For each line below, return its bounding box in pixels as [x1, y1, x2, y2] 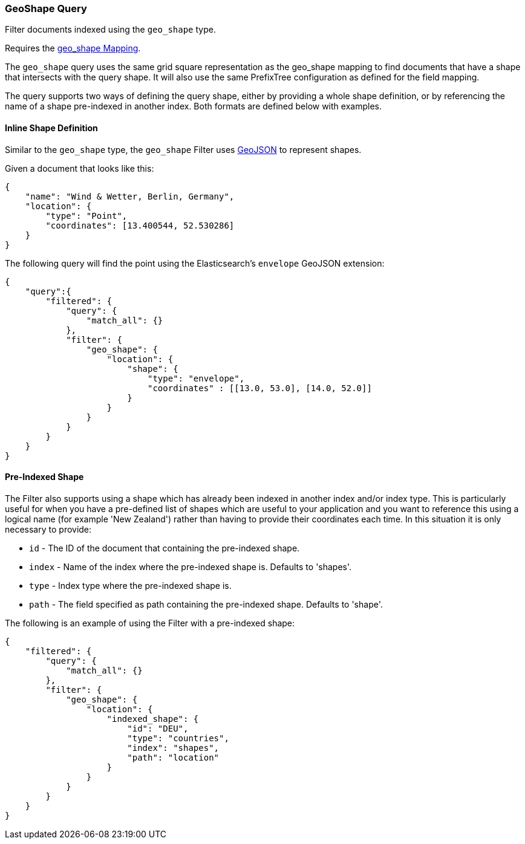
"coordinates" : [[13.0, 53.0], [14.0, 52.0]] [148, 383, 372, 393]
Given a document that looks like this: [5, 163, 154, 174]
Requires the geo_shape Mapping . [5, 43, 141, 54]
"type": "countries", [127, 733, 229, 743]
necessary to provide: [5, 524, 92, 534]
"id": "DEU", [127, 723, 189, 733]
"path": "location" [127, 752, 220, 762]
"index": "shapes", [127, 742, 220, 753]
